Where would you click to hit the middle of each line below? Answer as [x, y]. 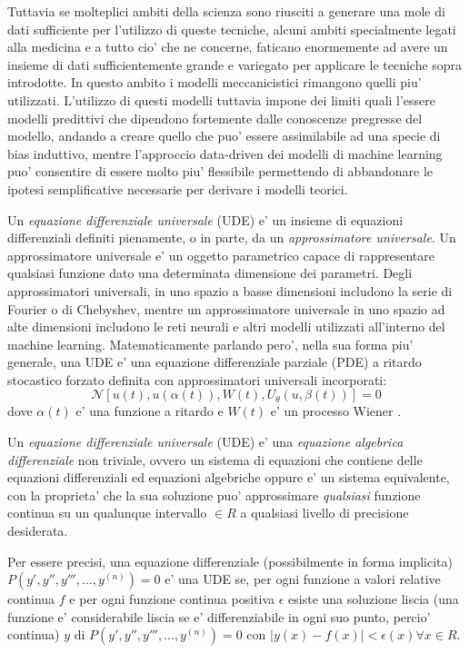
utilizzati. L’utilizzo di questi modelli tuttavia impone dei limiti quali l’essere [222, 99]
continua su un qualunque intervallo [107, 513]
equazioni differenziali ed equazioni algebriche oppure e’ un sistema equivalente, [229, 477]
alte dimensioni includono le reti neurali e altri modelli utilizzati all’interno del [226, 326]
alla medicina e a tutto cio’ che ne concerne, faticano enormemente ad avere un [228, 47]
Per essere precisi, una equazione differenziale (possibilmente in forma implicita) [230, 561]
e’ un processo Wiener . [336, 411]
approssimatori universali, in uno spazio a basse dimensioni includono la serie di [230, 290]
